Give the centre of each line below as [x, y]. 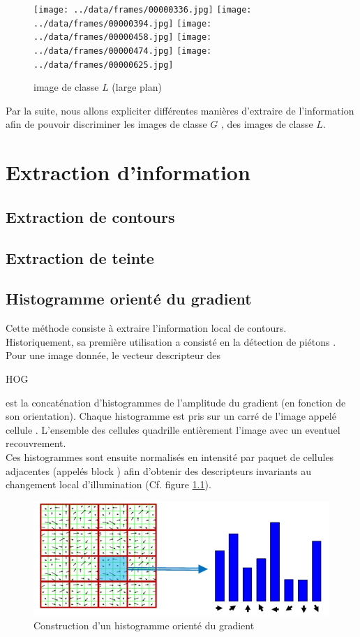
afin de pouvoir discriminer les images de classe [106, 124]
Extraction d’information [128, 172]
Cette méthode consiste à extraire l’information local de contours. [146, 328]
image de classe [66, 87]
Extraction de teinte [80, 257]
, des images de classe [267, 124]
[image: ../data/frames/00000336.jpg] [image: [143, 10]
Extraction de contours [90, 216]
